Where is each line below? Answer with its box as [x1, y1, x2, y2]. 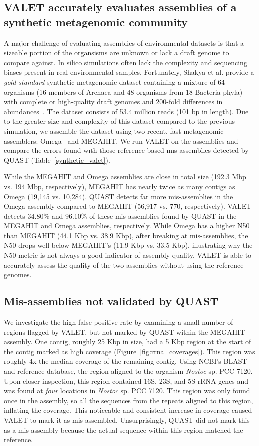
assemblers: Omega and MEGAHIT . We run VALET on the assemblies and [4, 135, 238, 146]
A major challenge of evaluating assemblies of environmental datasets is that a [4, 37, 244, 48]
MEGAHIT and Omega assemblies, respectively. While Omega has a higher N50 [4, 220, 250, 231]
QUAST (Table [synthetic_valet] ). [4, 154, 110, 165]
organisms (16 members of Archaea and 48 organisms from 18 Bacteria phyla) [4, 86, 243, 97]
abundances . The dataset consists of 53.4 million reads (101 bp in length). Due [4, 106, 249, 116]
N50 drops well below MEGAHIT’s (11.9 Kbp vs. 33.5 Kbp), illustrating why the [4, 240, 253, 250]
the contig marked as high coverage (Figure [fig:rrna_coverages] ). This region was [4, 346, 255, 356]
